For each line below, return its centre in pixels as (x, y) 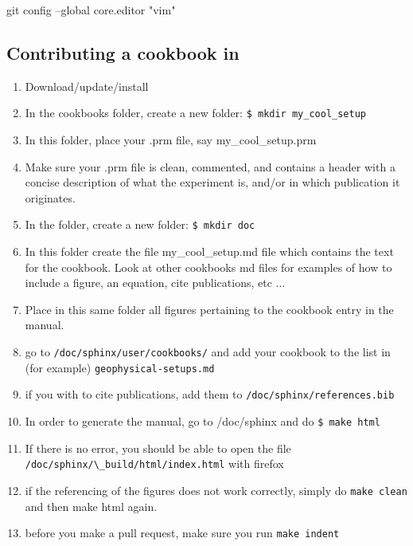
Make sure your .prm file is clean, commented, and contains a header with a (210, 166)
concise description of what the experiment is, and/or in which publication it (212, 182)
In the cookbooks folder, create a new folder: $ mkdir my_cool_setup (195, 113)
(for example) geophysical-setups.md (120, 367)
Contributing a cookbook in (123, 52)
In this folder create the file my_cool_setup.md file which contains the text (209, 251)
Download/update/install (87, 86)
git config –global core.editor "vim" (91, 10)
